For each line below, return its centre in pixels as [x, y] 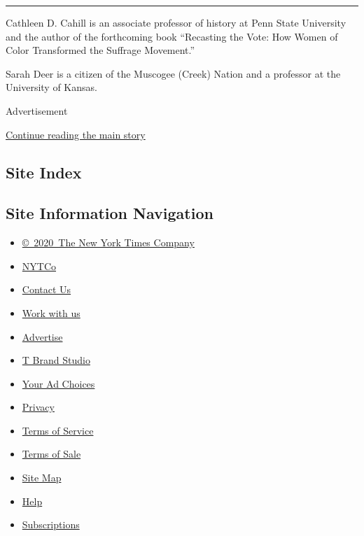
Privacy [38, 407]
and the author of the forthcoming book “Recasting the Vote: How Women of [172, 36]
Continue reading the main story [76, 134]
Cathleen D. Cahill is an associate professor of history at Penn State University [176, 22]
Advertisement [37, 110]
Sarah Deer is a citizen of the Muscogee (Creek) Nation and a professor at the [173, 73]
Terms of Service [58, 430]
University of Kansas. [51, 87]
